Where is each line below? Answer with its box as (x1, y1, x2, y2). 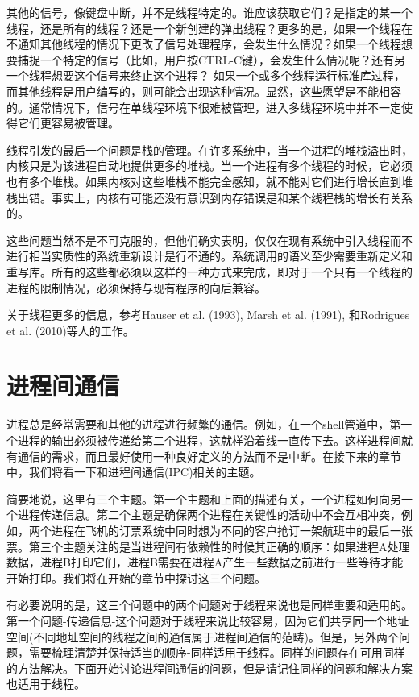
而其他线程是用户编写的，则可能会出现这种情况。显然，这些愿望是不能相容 (6, 82, 401, 99)
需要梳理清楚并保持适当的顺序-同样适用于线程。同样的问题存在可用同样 (28, 644, 405, 661)
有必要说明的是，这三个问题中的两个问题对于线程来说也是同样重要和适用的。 (6, 596, 413, 613)
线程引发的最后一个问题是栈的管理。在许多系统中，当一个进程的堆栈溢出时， (6, 141, 413, 158)
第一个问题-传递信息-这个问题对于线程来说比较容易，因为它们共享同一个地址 (6, 612, 409, 629)
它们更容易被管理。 (17, 114, 119, 131)
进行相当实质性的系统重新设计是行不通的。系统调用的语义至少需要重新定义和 (6, 247, 413, 264)
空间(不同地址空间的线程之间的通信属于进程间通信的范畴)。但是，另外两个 (6, 628, 399, 645)
